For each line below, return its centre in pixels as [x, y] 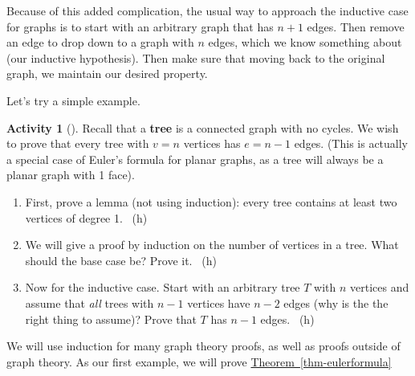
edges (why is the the [336, 302]
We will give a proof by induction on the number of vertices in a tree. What [212, 245]
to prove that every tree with [78, 143]
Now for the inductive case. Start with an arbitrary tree [163, 287]
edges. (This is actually [351, 143]
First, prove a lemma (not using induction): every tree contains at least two [211, 201]
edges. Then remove [356, 26]
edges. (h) [287, 319]
